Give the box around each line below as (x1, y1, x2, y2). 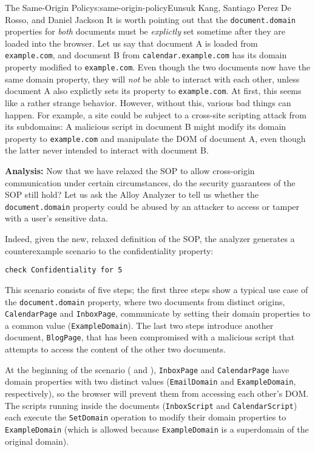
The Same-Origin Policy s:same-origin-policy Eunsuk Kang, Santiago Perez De (5, 1, 291, 13)
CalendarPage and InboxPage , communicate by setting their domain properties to (5, 307, 310, 320)
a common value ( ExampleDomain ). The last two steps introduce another (5, 319, 274, 331)
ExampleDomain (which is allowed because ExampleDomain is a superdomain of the (5, 422, 309, 435)
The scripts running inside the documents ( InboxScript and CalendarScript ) (5, 399, 297, 411)
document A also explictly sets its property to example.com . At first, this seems (5, 84, 302, 97)
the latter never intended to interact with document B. (5, 144, 209, 157)
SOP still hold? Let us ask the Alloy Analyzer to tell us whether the (5, 188, 259, 201)
